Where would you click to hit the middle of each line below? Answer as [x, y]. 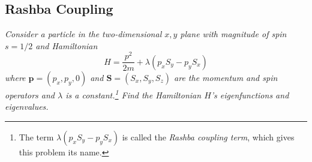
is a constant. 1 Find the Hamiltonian [133, 94]
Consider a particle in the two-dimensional [83, 34]
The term [36, 136]
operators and [30, 94]
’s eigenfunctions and [250, 94]
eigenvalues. [27, 106]
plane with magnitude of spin [233, 34]
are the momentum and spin [226, 77]
